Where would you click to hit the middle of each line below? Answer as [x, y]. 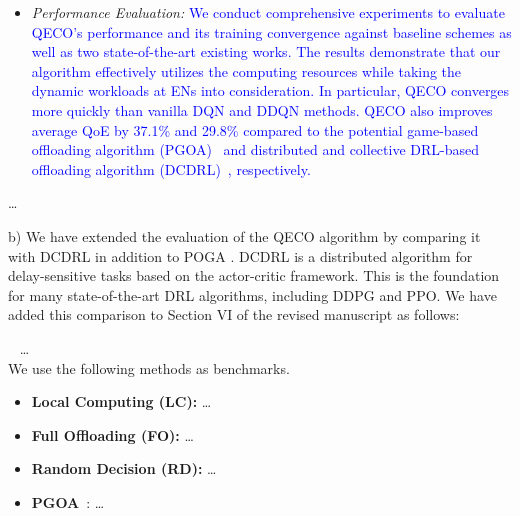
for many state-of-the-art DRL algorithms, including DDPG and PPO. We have [252, 294]
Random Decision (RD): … [124, 468]
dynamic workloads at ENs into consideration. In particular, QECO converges [270, 90]
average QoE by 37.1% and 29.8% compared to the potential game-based [255, 129]
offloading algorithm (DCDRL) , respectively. [171, 168]
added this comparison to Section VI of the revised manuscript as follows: [234, 314]
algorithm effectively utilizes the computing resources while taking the [246, 70]
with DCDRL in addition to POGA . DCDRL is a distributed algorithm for [240, 255]
